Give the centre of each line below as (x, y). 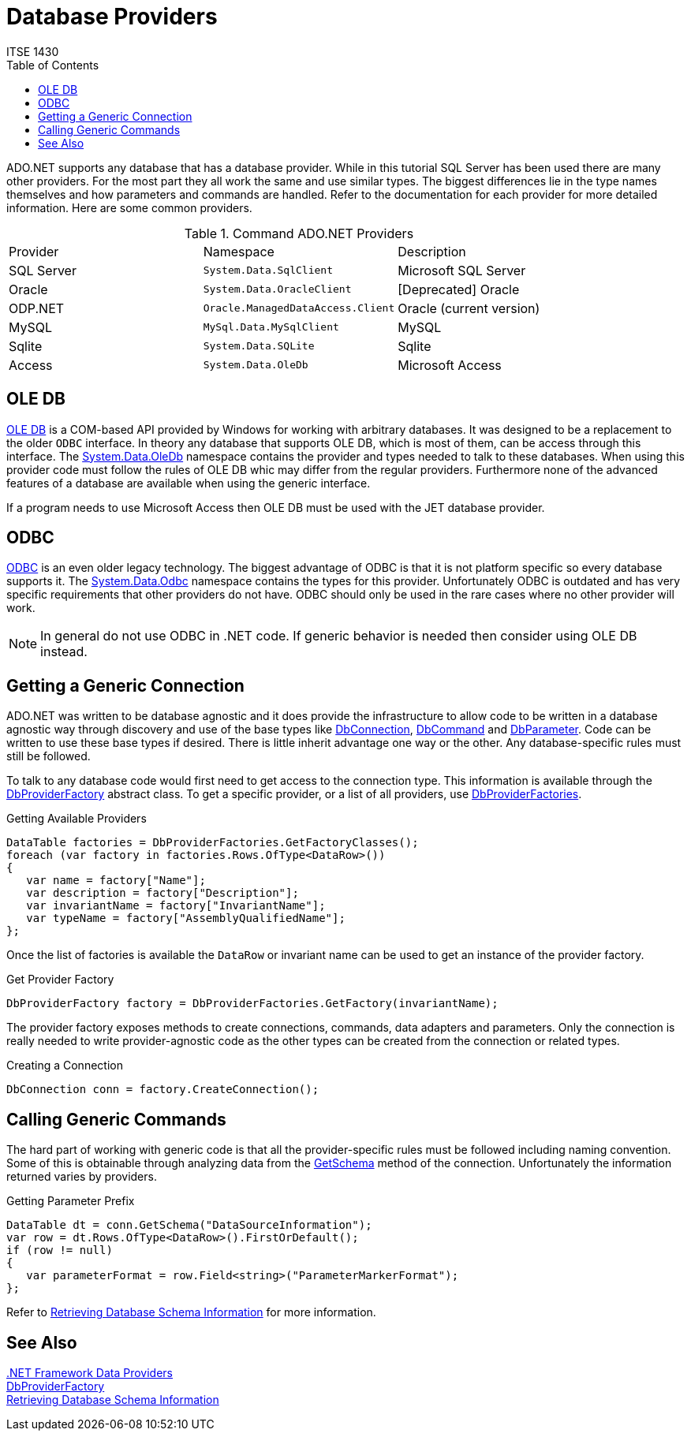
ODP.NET (37, 308)
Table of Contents (53, 65)
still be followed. (49, 756)
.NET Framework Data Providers (90, 1372)
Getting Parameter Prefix (71, 1201)
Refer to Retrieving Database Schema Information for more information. (191, 1312)
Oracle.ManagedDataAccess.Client (299, 308)
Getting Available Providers (77, 819)
